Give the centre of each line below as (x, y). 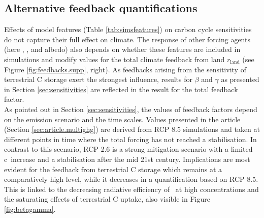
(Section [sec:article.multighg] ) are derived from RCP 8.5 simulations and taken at (132, 129)
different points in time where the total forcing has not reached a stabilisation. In (130, 139)
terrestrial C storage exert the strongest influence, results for (98, 79)
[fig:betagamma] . (30, 209)
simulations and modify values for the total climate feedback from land (114, 59)
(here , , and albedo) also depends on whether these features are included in (122, 49)
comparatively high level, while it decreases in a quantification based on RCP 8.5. (131, 179)
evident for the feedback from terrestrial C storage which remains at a (113, 169)
